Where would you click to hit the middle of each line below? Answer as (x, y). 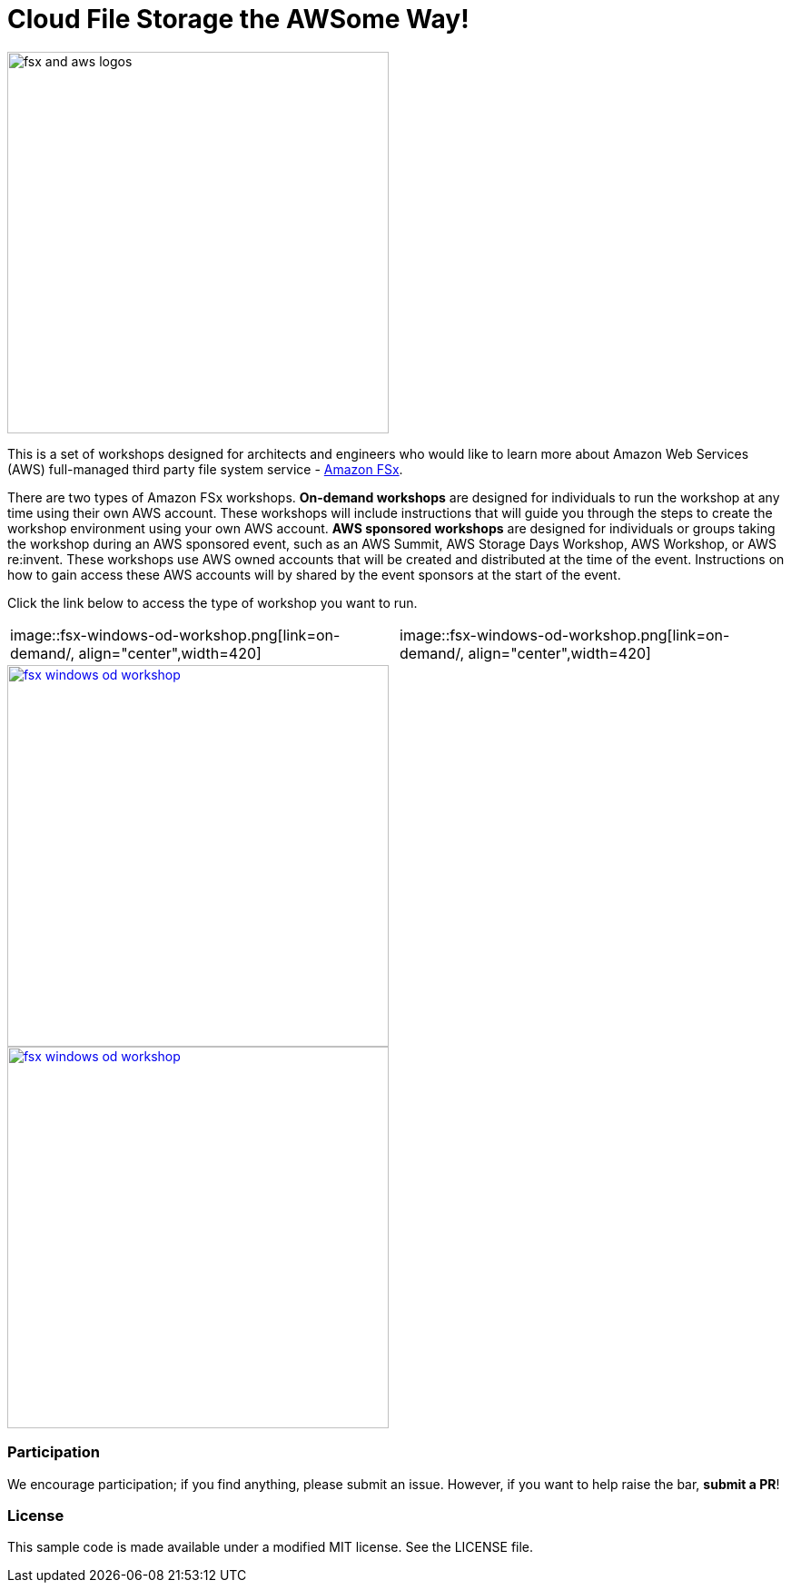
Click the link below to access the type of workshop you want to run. (213, 602)
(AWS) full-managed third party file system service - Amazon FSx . (205, 469)
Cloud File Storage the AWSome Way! (238, 19)
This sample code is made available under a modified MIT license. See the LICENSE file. (271, 1547)
